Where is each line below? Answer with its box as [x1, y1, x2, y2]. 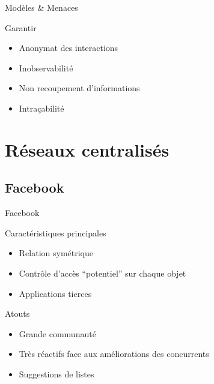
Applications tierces [19, 287, 92, 299]
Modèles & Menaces [5, 1, 78, 13]
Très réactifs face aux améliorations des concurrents [19, 347, 209, 360]
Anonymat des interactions [19, 41, 118, 54]
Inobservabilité [19, 61, 73, 74]
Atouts [5, 307, 30, 320]
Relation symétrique [19, 247, 93, 259]
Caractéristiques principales [5, 226, 106, 239]
